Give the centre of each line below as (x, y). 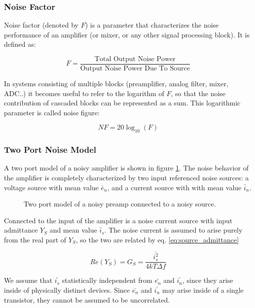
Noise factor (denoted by (41, 25)
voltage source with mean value (51, 187)
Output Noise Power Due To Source (135, 69)
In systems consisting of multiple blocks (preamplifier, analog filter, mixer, (116, 84)
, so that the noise (198, 93)
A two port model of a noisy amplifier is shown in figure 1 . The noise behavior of (126, 168)
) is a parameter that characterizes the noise (152, 25)
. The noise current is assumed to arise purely (173, 230)
